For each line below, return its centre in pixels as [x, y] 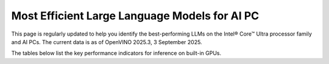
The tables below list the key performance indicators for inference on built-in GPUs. [116, 53]
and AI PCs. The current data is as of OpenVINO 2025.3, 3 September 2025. [107, 42]
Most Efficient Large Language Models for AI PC [135, 16]
